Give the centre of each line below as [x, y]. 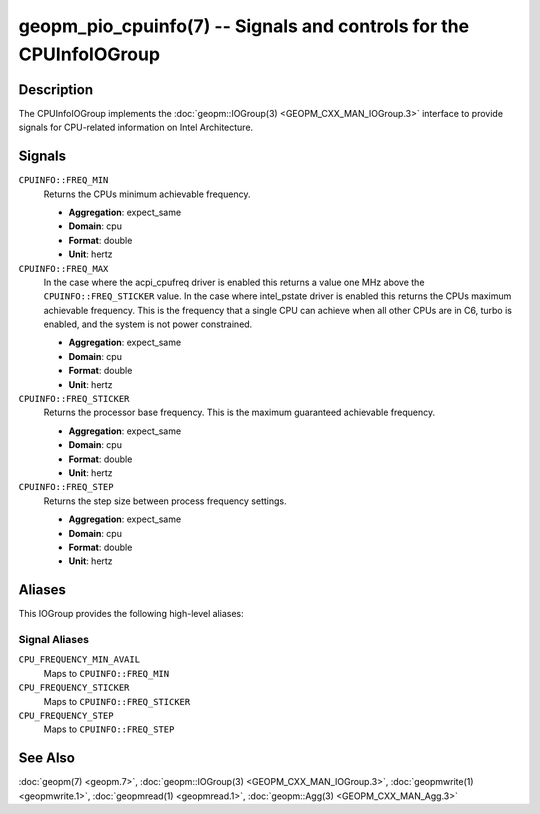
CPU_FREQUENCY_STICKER [74, 688]
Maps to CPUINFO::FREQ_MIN [106, 673]
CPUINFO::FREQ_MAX [63, 268]
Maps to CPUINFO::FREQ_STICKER [117, 701]
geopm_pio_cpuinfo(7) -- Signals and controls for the [244, 26]
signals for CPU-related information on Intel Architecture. [136, 127]
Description [56, 89]
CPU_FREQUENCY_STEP [66, 715]
